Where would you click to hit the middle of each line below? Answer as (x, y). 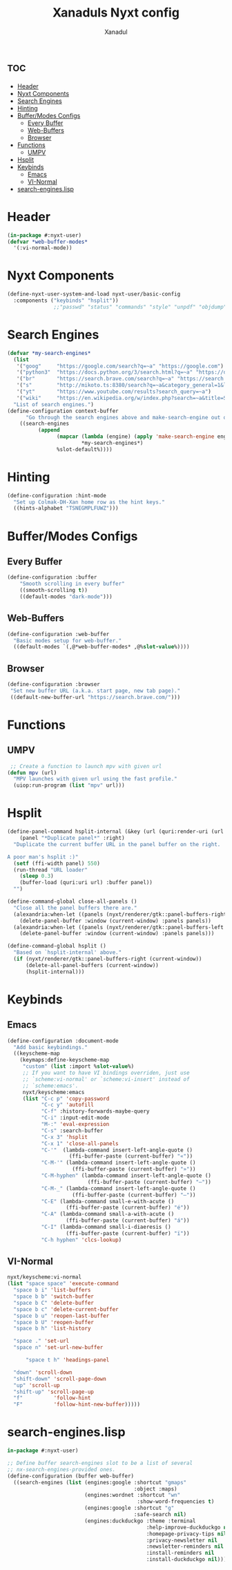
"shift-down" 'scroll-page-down (60, 1379)
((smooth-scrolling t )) (54, 591)
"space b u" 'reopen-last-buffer (61, 1316)
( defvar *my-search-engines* (49, 353)
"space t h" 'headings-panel (67, 1360)
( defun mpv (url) (32, 773)
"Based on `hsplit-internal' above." (68, 952)
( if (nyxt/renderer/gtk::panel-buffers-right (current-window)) (108, 959)
